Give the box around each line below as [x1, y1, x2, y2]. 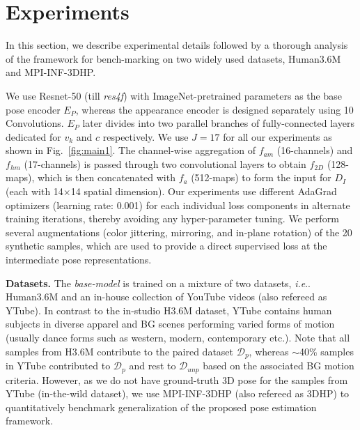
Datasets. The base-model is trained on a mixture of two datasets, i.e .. [6, 275, 311, 290]
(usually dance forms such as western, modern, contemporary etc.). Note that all [6, 330, 350, 344]
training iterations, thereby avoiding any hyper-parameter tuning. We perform [6, 211, 339, 226]
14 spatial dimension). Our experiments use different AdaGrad [70, 184, 337, 199]
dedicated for [6, 129, 61, 144]
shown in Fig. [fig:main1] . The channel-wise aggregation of [6, 143, 256, 158]
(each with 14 [6, 184, 63, 199]
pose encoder [6, 102, 61, 116]
